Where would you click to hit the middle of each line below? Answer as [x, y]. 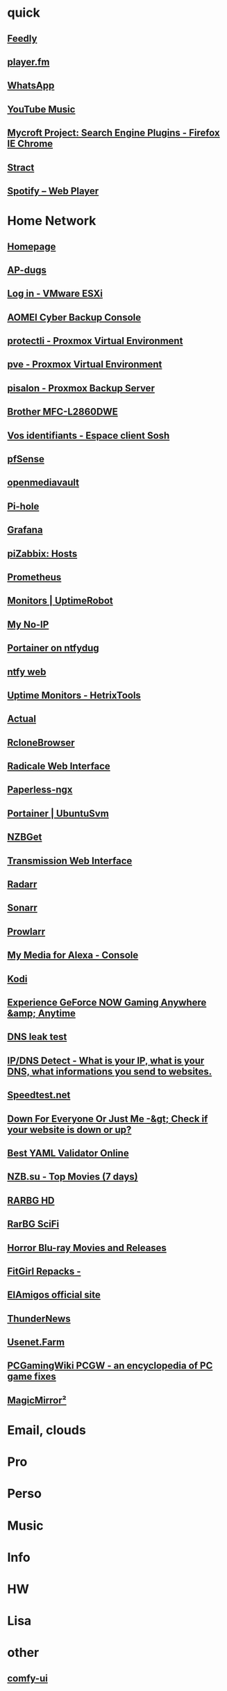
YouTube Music [41, 109]
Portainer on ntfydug [53, 648]
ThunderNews [39, 1318]
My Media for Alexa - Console [73, 955]
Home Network [52, 221]
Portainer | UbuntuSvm [58, 814]
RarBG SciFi [33, 1224]
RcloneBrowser [41, 743]
